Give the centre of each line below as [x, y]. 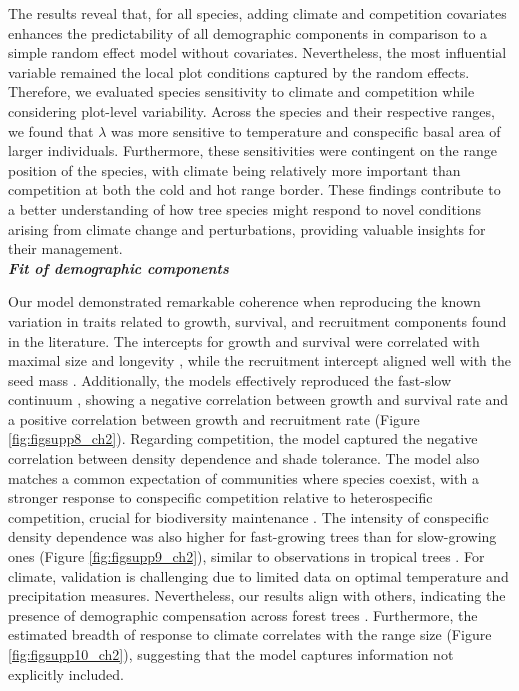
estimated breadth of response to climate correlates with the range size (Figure [250, 634]
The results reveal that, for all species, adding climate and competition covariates [257, 13]
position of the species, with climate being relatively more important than [234, 169]
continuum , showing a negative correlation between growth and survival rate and [258, 399]
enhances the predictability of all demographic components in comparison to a [248, 32]
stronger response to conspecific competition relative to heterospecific [220, 497]
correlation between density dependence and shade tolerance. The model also [244, 458]
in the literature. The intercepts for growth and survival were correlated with [244, 340]
